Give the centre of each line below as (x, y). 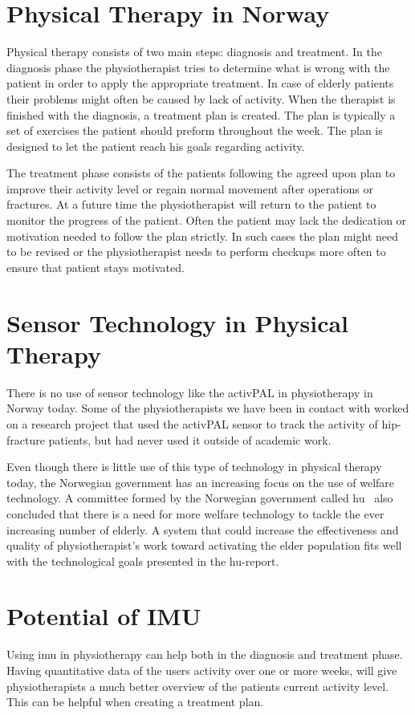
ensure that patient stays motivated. (96, 267)
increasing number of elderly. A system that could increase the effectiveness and (203, 529)
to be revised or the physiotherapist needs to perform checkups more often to (196, 252)
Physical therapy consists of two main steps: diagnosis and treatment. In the (194, 52)
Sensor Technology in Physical (178, 322)
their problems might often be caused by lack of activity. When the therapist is (201, 98)
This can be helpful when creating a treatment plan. (135, 702)
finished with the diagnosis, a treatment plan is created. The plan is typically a (201, 114)
